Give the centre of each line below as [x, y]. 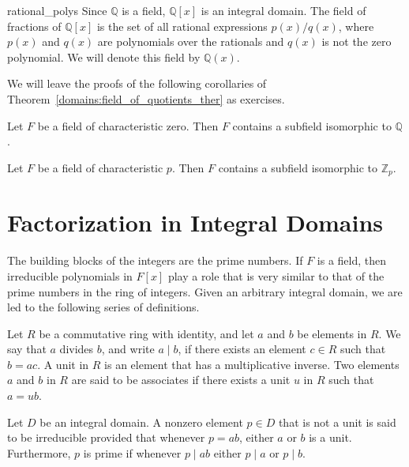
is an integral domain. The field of [283, 10]
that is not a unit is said [337, 422]
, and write [128, 349]
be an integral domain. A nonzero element [141, 422]
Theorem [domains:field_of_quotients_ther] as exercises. [146, 98]
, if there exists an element [242, 349]
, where [356, 26]
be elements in [332, 333]
